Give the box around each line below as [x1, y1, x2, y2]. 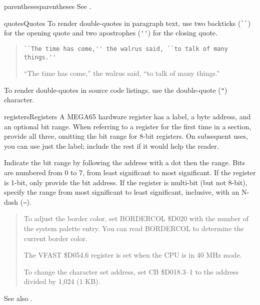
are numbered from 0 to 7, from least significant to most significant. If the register [4, 167, 256, 178]
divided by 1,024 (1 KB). [23, 276, 100, 287]
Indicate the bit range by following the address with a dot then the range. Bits [4, 157, 245, 168]
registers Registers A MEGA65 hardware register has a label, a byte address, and [4, 111, 251, 122]
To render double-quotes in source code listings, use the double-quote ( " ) [4, 84, 227, 95]
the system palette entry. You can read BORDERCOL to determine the [23, 223, 244, 234]
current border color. [23, 233, 87, 243]
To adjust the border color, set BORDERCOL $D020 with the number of [23, 213, 249, 224]
